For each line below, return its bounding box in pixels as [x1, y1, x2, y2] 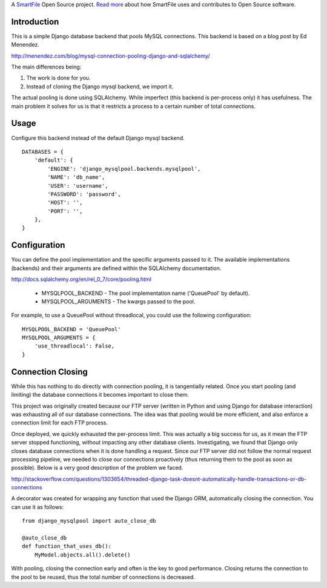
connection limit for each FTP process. [11, 419, 108, 426]
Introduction [11, 16, 59, 27]
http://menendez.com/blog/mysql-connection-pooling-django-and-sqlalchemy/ [11, 52, 210, 59]
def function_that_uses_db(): [22, 543, 112, 550]
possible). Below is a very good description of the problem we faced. [11, 464, 183, 472]
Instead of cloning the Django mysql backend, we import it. [26, 82, 174, 90]
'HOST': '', [47, 199, 83, 206]
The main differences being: [11, 64, 82, 71]
